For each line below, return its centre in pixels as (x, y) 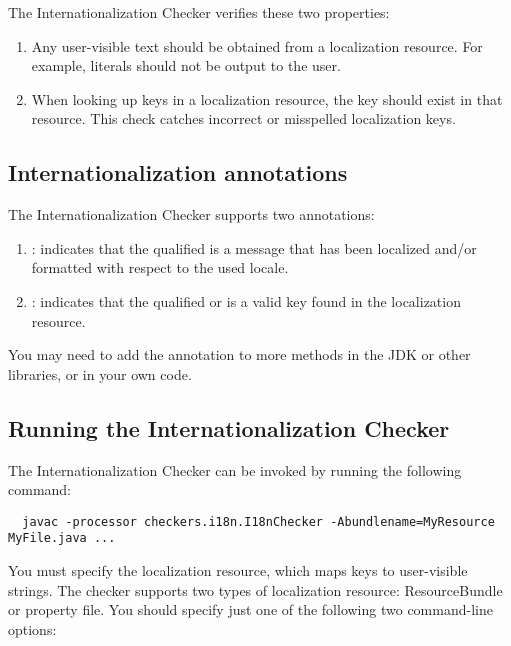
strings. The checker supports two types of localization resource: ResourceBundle (255, 589)
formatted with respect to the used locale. (160, 267)
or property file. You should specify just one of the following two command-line (250, 609)
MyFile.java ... (62, 538)
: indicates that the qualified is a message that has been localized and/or (254, 247)
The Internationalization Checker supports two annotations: (191, 214)
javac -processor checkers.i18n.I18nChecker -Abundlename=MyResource (258, 521)
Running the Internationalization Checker (229, 427)
